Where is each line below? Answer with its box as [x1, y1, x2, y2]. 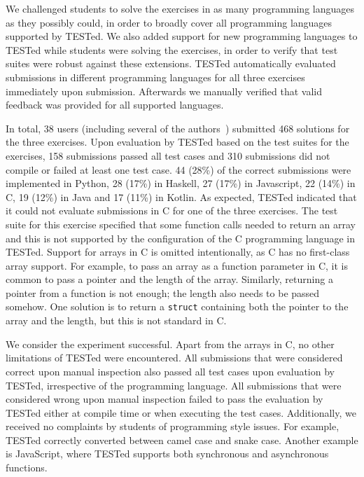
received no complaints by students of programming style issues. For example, [6, 419, 339, 434]
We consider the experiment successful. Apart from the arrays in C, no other [6, 336, 335, 351]
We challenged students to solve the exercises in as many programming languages [6, 1, 354, 15]
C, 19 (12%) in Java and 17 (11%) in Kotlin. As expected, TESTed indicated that [6, 189, 357, 204]
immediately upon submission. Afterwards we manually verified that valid [6, 83, 322, 98]
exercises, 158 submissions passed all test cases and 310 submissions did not [6, 148, 330, 163]
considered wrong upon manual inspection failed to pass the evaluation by [6, 392, 323, 406]
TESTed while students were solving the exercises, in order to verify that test [6, 42, 338, 57]
